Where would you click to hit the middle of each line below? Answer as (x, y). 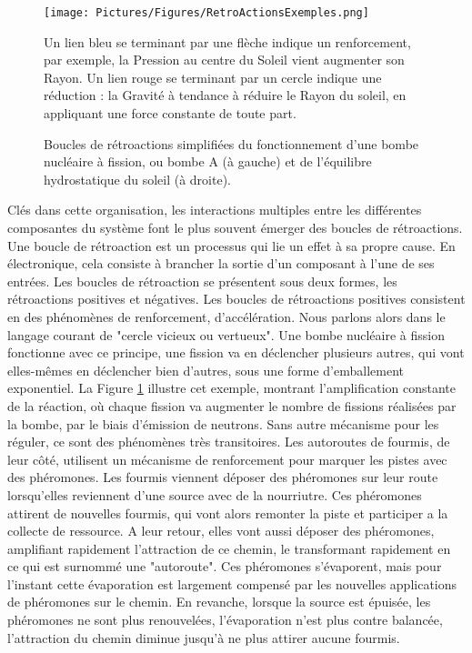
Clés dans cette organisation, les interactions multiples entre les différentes (215, 210)
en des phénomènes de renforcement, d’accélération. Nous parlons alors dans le (226, 316)
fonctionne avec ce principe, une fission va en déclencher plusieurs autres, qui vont (236, 352)
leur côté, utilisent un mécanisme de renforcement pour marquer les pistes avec (227, 459)
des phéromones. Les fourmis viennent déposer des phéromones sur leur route (223, 477)
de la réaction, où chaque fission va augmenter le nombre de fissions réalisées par (232, 405)
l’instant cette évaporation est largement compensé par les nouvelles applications (232, 583)
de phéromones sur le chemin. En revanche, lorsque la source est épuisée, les (219, 602)
